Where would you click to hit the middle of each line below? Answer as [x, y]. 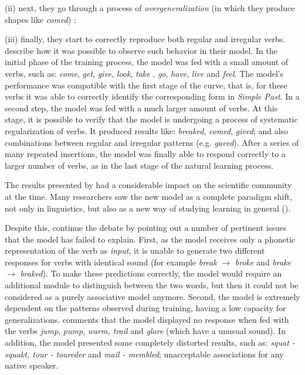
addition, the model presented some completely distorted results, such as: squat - [150, 342]
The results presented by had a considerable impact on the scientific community [148, 185]
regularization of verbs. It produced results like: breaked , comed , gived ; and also [147, 130]
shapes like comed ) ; [40, 19]
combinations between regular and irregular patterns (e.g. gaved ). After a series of [152, 142]
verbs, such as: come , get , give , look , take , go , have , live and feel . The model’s [144, 73]
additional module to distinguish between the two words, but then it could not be [152, 285]
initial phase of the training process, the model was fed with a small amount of [147, 62]
